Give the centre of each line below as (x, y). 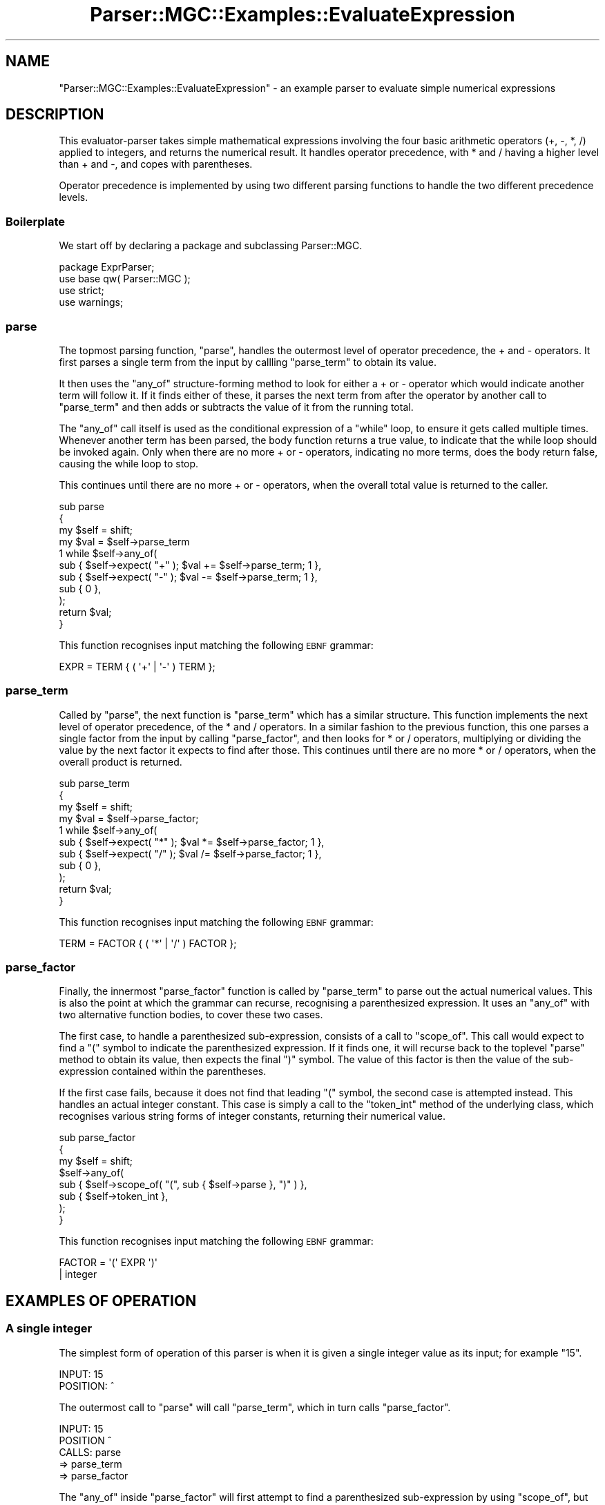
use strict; (81, 291)
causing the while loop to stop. (129, 463)
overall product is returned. (121, 761)
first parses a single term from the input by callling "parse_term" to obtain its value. (248, 362)
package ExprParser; (107, 267)
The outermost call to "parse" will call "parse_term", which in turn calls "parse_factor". (255, 1407)
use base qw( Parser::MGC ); (125, 279)
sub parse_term (94, 783)
